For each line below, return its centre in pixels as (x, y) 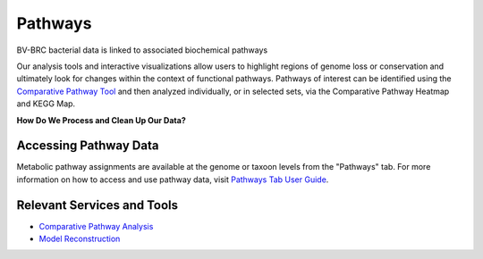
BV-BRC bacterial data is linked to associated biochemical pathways (142, 50)
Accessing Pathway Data (88, 146)
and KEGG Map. (46, 104)
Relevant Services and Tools (97, 205)
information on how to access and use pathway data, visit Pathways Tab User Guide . (173, 180)
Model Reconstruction (80, 239)
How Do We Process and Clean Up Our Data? (102, 120)
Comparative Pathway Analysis (96, 226)
